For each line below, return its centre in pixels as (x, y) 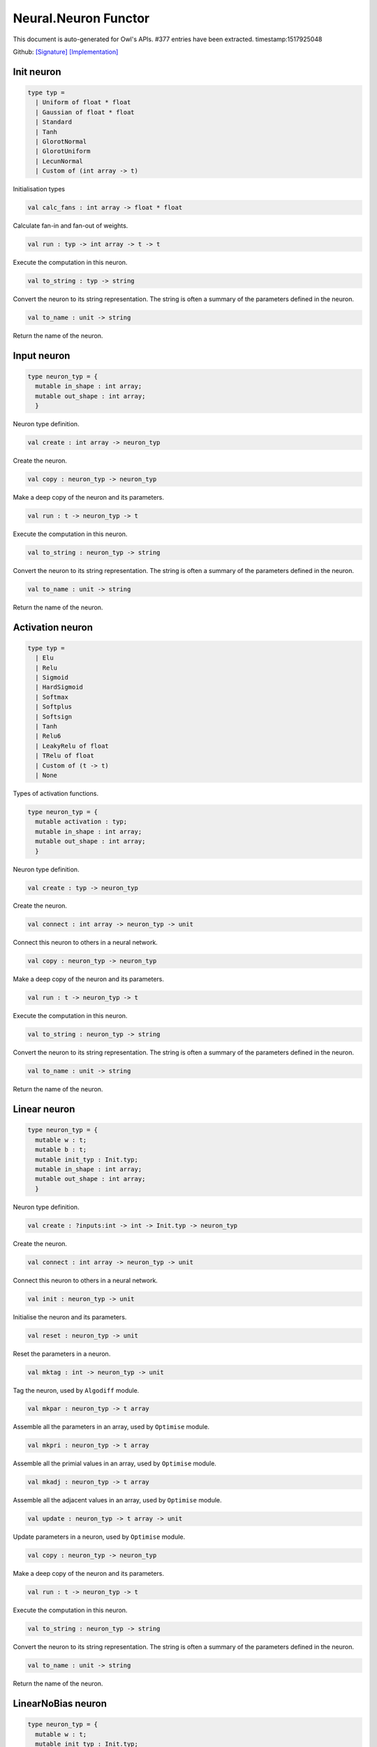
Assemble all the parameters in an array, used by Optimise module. (111, 1427)
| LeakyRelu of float (72, 746)
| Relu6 (48, 736)
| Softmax (52, 697)
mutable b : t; (61, 1150)
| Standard (54, 122)
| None (46, 775)
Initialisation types (39, 189)
